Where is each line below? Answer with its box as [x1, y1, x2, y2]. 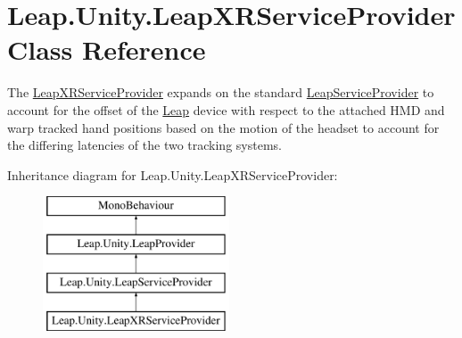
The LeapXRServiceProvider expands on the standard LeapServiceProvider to [7, 83, 434, 102]
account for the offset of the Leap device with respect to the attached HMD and [7, 100, 445, 119]
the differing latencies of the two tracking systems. [7, 136, 282, 154]
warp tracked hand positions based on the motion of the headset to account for [7, 118, 440, 136]
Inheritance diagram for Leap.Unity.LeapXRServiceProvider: [7, 165, 338, 184]
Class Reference [7, 31, 206, 68]
